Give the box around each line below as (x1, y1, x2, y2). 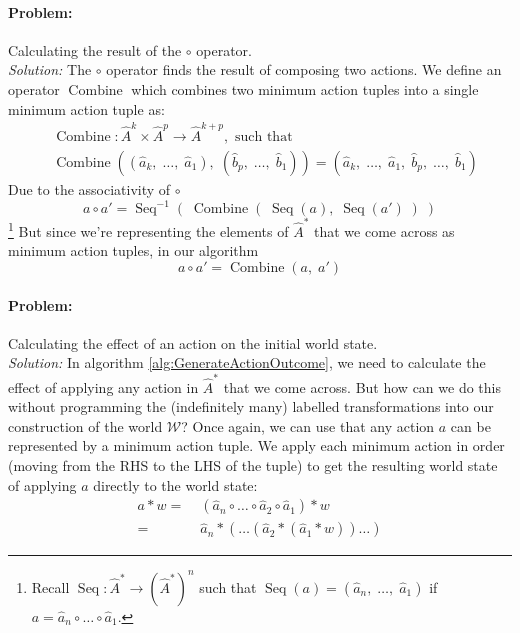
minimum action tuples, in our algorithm (8, 240, 259, 261)
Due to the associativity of (8, 178, 171, 199)
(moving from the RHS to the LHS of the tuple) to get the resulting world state (8, 455, 498, 476)
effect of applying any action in (8, 376, 199, 397)
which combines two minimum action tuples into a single (131, 78, 479, 99)
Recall (31, 576, 70, 597)
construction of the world (8, 415, 163, 436)
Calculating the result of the (8, 39, 182, 60)
